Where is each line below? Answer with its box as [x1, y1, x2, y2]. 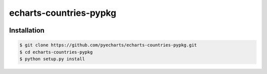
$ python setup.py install [19, 56, 85, 62]
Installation [9, 26, 44, 35]
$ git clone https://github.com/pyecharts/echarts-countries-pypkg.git [19, 42, 197, 48]
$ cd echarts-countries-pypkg [19, 49, 93, 55]
